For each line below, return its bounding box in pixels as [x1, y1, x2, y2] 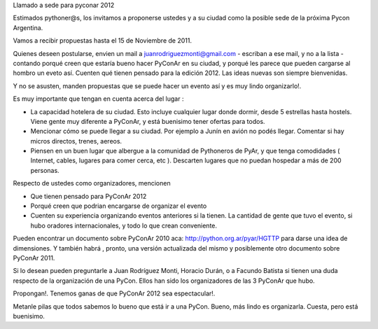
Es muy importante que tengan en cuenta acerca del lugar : [13, 94, 184, 103]
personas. [30, 166, 59, 174]
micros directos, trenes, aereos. [30, 136, 122, 145]
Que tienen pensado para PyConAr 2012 [30, 192, 147, 200]
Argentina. [13, 23, 43, 31]
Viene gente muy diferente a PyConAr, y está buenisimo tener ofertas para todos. [30, 117, 265, 125]
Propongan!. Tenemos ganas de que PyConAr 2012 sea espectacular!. [13, 289, 216, 297]
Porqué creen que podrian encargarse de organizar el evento [30, 202, 207, 210]
